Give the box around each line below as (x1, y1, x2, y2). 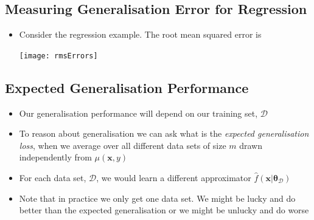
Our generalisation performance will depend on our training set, (19, 106, 258, 119)
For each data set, (19, 171, 86, 184)
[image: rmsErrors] (19, 51, 98, 60)
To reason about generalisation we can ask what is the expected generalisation (19, 127, 309, 140)
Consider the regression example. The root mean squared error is (19, 28, 262, 41)
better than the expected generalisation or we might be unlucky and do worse (19, 204, 309, 216)
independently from (19, 151, 92, 163)
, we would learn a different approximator (96, 171, 251, 184)
